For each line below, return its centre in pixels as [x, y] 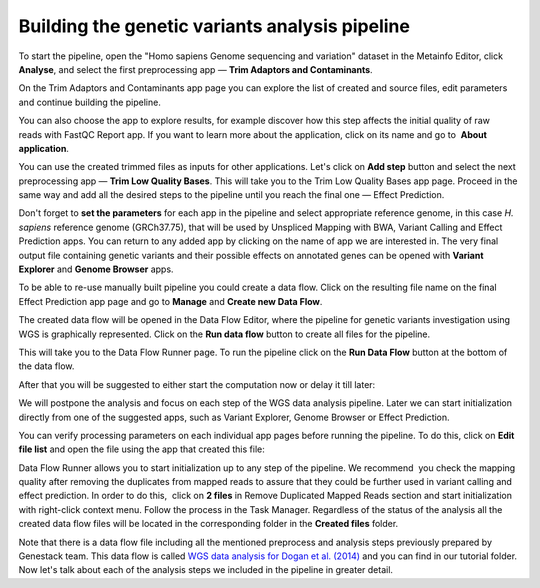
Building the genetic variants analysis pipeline [214, 26]
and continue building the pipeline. [90, 102]
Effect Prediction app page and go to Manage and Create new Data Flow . [170, 301]
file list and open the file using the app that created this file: [141, 449]
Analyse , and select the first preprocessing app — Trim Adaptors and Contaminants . [196, 69]
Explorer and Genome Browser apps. [96, 269]
